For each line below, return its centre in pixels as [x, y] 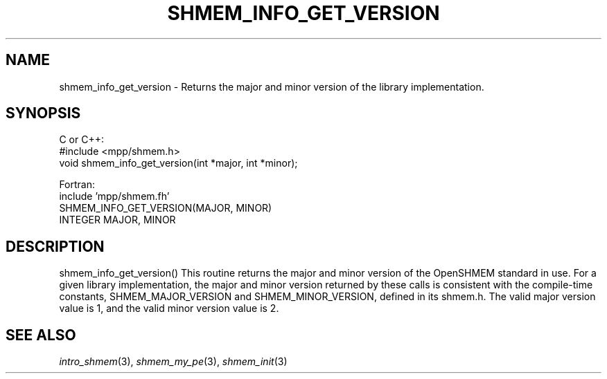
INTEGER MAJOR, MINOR [117, 220]
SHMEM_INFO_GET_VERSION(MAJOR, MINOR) [166, 208]
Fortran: [77, 185]
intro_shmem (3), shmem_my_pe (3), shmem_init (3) [173, 362]
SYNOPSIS [43, 113]
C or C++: [81, 140]
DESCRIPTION [55, 246]
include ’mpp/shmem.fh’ [114, 196]
